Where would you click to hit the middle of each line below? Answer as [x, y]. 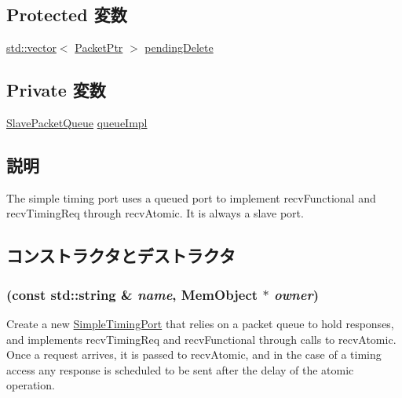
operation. [31, 385]
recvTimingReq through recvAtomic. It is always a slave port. [155, 213]
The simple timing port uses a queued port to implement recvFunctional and [191, 197]
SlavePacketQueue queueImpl [77, 122]
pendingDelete [179, 47]
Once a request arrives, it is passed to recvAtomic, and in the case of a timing [194, 354]
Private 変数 [56, 90]
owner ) [296, 294]
